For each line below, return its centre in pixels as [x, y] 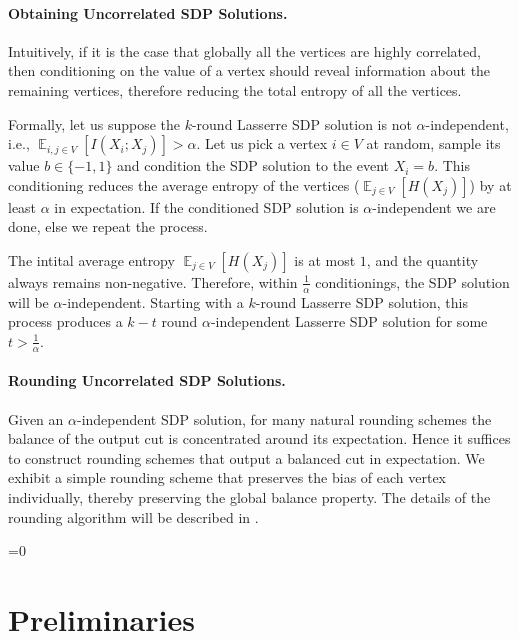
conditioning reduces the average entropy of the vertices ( [184, 184]
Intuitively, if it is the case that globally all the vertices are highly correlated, [244, 50]
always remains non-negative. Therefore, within [153, 281]
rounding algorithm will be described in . [133, 516]
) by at [490, 184]
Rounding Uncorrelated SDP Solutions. [147, 380]
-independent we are [434, 206]
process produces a [65, 321]
